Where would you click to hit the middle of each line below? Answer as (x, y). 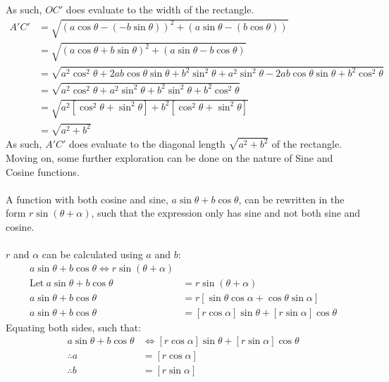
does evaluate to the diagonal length (147, 144)
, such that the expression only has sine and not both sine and (226, 213)
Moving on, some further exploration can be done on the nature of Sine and (169, 157)
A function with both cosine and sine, (87, 199)
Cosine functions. (43, 171)
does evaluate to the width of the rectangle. (160, 9)
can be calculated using (92, 254)
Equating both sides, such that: (74, 327)
